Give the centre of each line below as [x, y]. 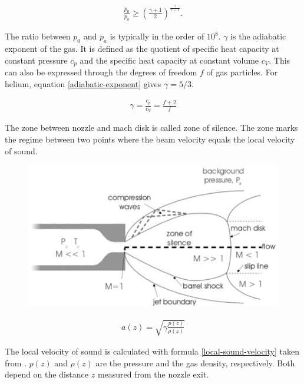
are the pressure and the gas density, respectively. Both [195, 363]
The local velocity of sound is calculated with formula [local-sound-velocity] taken [152, 351]
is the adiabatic [258, 36]
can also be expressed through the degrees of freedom [101, 72]
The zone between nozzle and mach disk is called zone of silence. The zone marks [151, 128]
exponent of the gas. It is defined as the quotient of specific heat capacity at [142, 49]
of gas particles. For [242, 72]
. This [280, 60]
